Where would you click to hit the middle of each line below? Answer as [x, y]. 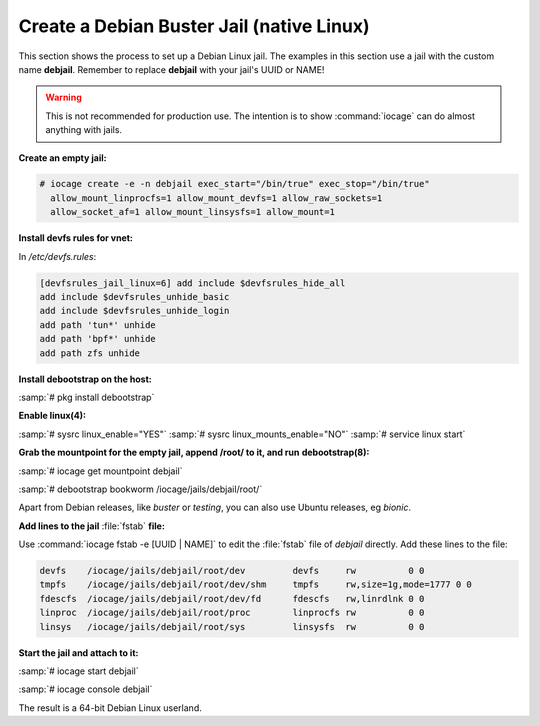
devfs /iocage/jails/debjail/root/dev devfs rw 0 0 [232, 571]
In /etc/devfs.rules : [57, 256]
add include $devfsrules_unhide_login [134, 311]
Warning [63, 97]
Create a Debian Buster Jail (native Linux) [194, 26]
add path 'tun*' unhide [98, 324]
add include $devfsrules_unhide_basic [134, 297]
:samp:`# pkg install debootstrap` [86, 397]
